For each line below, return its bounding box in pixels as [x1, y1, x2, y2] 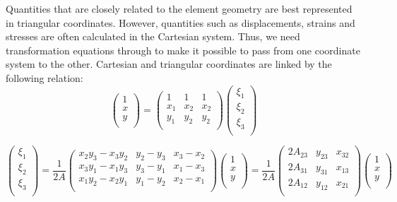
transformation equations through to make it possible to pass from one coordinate [6, 42, 360, 57]
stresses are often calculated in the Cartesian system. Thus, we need [6, 29, 300, 44]
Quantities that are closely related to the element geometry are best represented [6, 1, 352, 16]
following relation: [6, 70, 83, 85]
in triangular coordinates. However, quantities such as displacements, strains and [6, 15, 355, 30]
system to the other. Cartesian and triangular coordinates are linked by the [6, 57, 332, 71]
